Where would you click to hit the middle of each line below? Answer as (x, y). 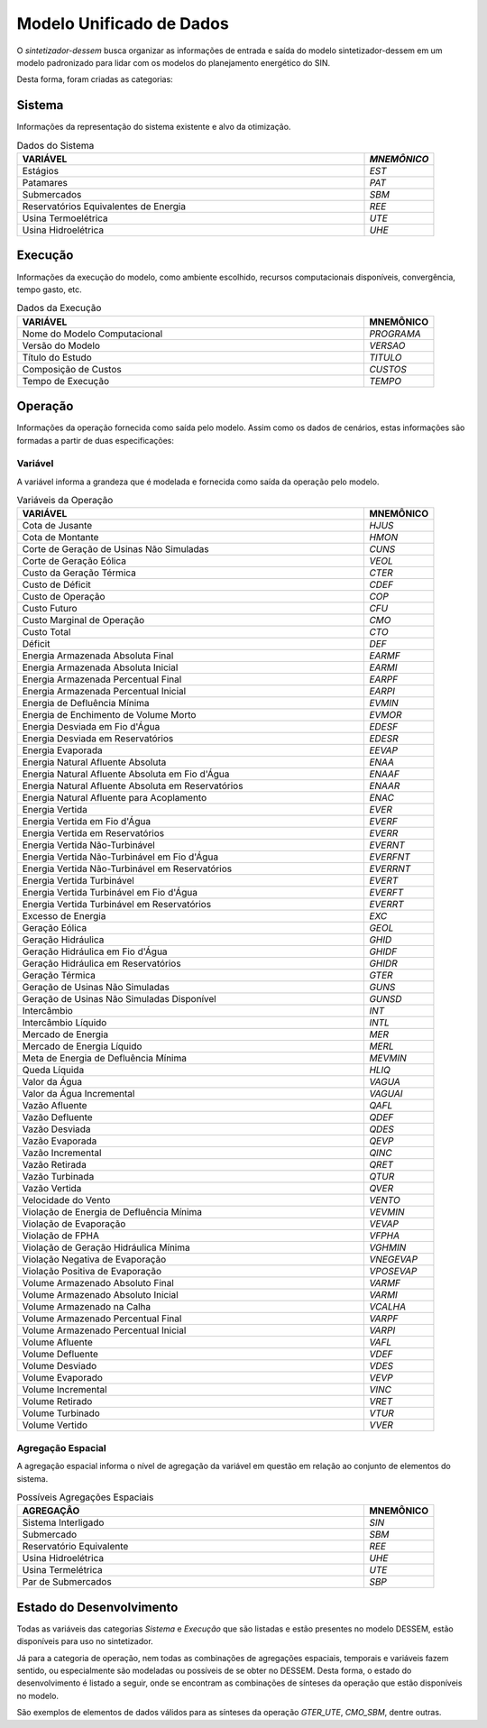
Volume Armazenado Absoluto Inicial (101, 1295)
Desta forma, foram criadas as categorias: (95, 79)
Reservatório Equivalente (75, 1547)
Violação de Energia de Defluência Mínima (112, 1212)
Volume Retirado (57, 1402)
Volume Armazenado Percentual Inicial (104, 1330)
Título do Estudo (57, 357)
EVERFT (386, 893)
